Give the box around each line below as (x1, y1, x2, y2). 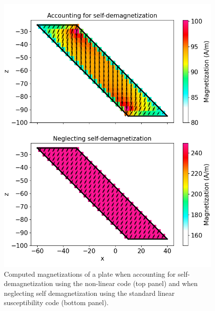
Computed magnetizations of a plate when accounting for (4, 268, 176, 279)
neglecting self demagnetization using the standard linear (4, 287, 175, 298)
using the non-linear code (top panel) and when (55, 278, 198, 288)
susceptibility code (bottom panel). (4, 297, 109, 308)
